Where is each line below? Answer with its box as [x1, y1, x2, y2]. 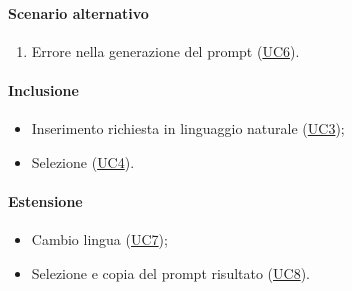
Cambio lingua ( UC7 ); [31, 229, 168, 250]
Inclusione [8, 79, 79, 100]
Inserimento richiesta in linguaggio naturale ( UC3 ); [31, 118, 345, 139]
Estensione [8, 190, 83, 211]
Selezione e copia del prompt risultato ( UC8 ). [31, 262, 311, 283]
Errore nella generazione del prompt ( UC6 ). [31, 40, 300, 61]
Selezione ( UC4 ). [31, 151, 135, 172]
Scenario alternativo [8, 2, 149, 23]
